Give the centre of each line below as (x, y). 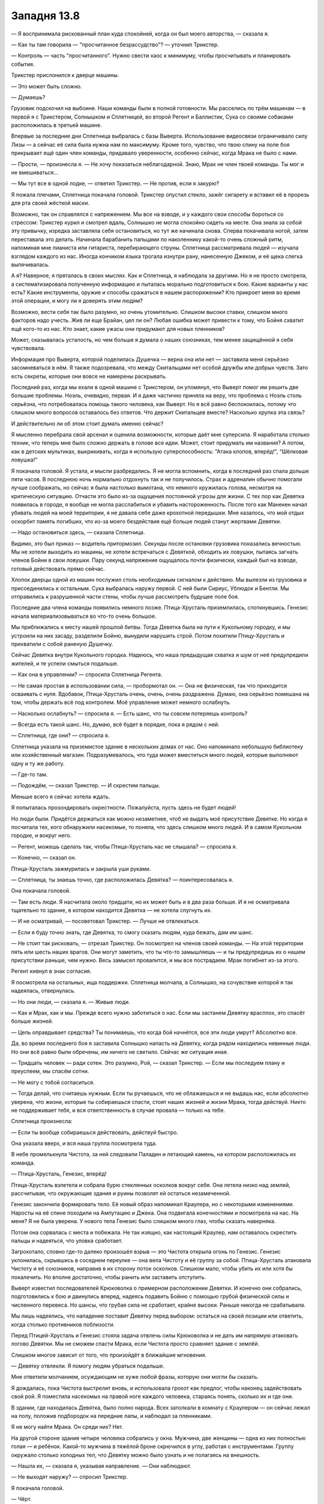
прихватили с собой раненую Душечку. (62, 644)
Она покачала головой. (41, 891)
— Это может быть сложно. (46, 86)
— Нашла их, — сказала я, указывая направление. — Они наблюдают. (101, 1465)
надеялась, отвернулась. (43, 991)
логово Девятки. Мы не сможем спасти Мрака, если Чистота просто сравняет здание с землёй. (135, 1344)
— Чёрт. (22, 1499)
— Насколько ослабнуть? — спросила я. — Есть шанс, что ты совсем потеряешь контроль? (129, 713)
